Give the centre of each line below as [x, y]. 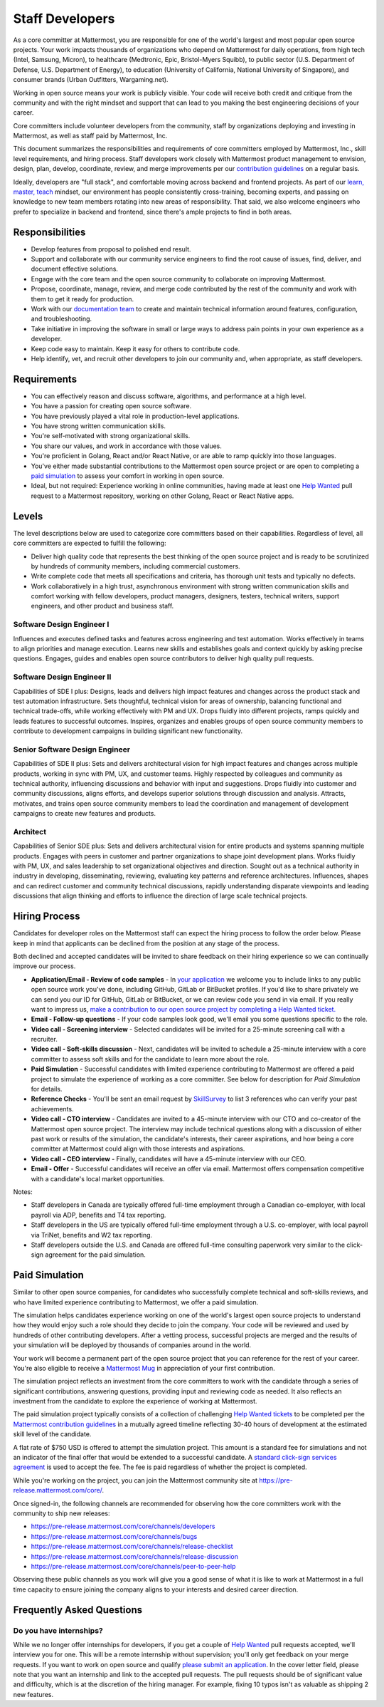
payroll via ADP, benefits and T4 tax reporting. [98, 1215]
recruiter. [44, 1039]
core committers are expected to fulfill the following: [90, 543]
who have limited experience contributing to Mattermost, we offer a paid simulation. [136, 1302]
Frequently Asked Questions [78, 1610]
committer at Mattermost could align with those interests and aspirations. [138, 1149]
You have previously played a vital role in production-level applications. [135, 416]
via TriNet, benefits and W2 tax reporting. [92, 1235]
